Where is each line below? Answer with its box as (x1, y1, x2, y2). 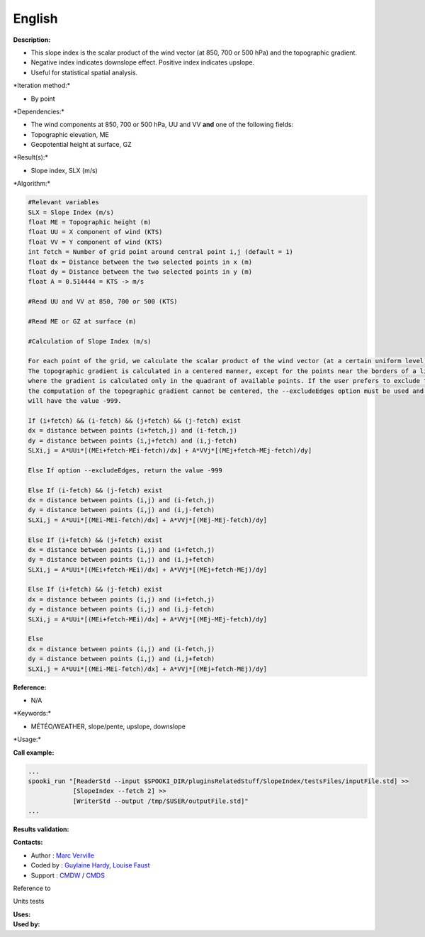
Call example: (13, 748, 55, 757)
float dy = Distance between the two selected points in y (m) (28, 267, 253, 276)
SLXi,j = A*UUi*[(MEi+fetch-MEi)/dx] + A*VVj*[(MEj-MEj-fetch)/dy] (28, 615, 268, 623)
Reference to (13, 884, 51, 892)
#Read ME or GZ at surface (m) (28, 317, 137, 326)
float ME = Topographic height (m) (28, 218, 152, 226)
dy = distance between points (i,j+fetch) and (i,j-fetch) (28, 436, 237, 445)
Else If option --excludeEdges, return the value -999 (28, 466, 222, 475)
